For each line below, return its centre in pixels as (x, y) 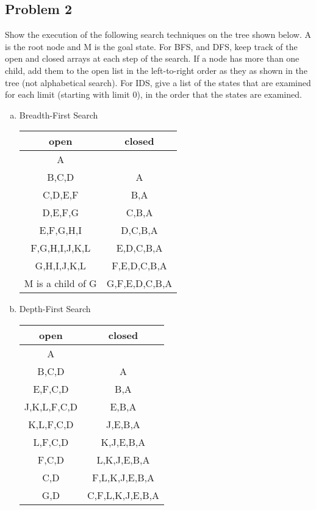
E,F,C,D (51, 388)
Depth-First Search (55, 309)
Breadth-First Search (59, 115)
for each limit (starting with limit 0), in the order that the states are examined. (153, 94)
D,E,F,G (60, 213)
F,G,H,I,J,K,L (61, 248)
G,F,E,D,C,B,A (139, 283)
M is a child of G (60, 283)
